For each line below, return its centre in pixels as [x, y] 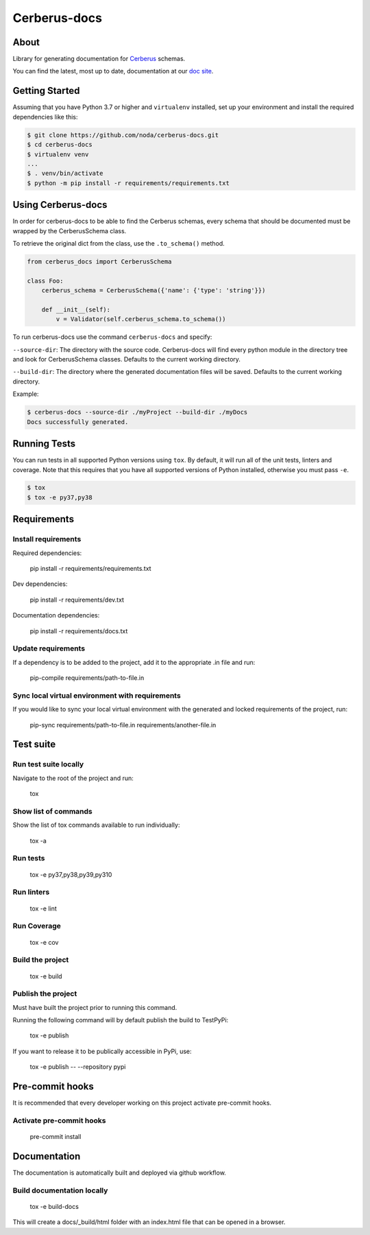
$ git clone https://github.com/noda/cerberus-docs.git [123, 135]
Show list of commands [52, 811]
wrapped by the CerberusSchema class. [70, 231]
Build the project [41, 960]
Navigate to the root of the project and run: [73, 778]
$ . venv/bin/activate [65, 174]
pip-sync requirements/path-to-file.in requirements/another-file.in [123, 725]
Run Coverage [37, 926]
